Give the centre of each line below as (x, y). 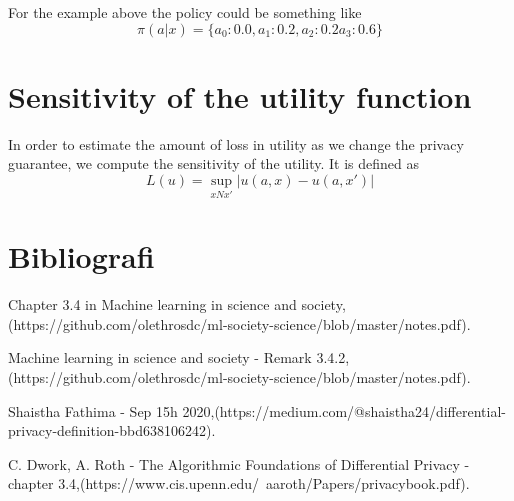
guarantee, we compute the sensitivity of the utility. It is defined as (213, 163)
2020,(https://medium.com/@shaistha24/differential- (344, 410)
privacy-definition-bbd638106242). (112, 430)
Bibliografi (81, 256)
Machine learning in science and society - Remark (160, 357)
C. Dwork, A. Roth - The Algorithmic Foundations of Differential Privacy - (239, 463)
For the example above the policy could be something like (185, 12)
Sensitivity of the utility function (240, 95)
